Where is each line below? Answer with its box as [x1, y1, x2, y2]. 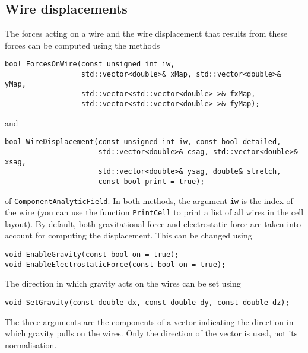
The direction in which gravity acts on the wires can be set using [5, 277, 241, 290]
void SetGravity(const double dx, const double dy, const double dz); [5, 298, 290, 307]
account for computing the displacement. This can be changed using [5, 229, 252, 241]
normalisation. [5, 338, 57, 351]
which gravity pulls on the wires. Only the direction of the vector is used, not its [5, 327, 298, 339]
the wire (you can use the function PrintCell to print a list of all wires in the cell [5, 206, 304, 218]
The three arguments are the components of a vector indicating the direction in [5, 315, 294, 327]
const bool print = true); [98, 177, 205, 186]
